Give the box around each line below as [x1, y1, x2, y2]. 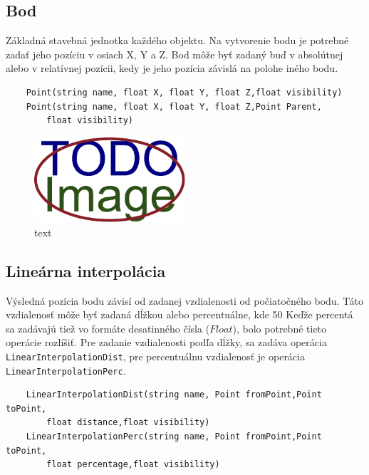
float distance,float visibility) [46, 417, 210, 428]
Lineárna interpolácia [6, 259, 166, 281]
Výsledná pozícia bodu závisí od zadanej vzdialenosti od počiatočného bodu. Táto [6, 293, 363, 308]
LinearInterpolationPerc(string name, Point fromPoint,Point [26, 432, 322, 442]
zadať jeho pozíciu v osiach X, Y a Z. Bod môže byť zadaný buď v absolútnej [6, 46, 343, 61]
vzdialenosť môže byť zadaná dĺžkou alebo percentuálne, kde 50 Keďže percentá [6, 307, 353, 322]
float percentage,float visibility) [46, 459, 220, 470]
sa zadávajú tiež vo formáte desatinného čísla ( [6, 320, 210, 335]
